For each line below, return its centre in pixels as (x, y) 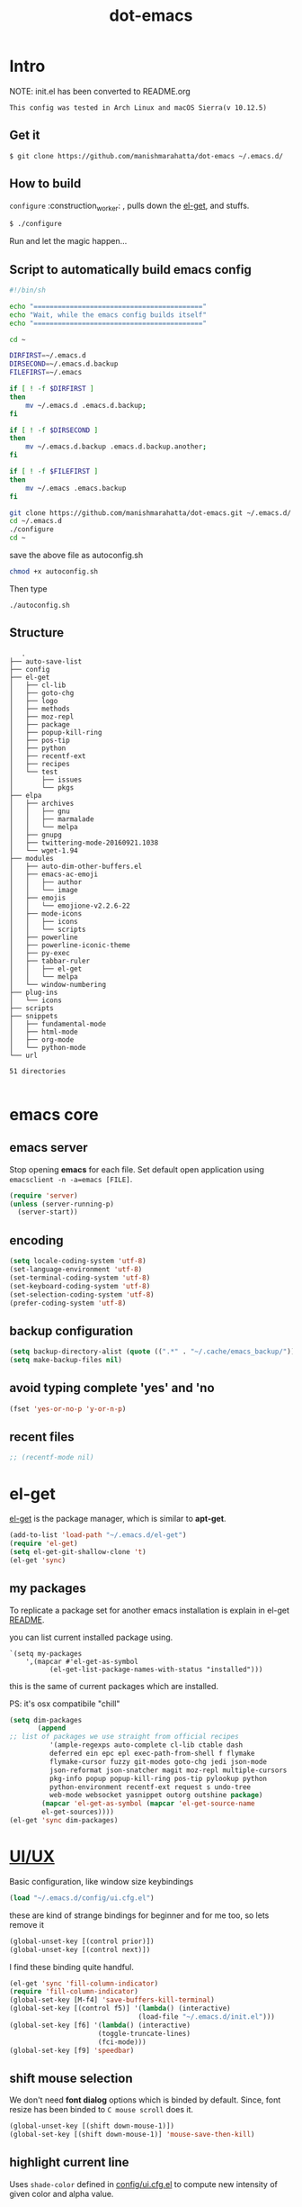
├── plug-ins (34, 992)
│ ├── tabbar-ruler (50, 961)
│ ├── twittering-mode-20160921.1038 (84, 843)
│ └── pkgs (42, 787)
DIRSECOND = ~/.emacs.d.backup (64, 364)
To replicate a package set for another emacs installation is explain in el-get (150, 1610)
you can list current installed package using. (91, 1637)
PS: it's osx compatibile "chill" (65, 1704)
